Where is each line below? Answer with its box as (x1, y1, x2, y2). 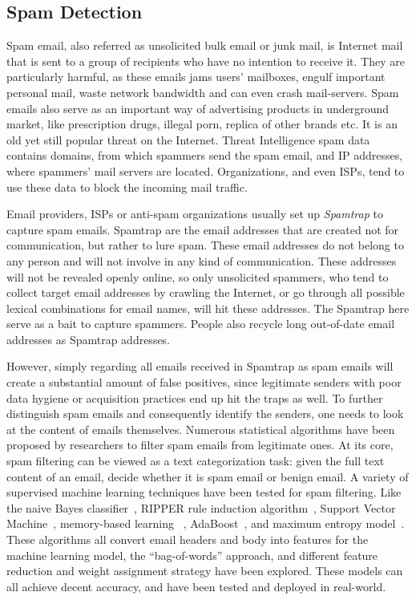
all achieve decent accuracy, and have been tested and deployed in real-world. (6, 578, 386, 594)
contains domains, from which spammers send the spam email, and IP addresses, (6, 147, 403, 164)
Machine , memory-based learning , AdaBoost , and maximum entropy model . (6, 515, 405, 532)
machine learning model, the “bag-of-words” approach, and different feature (6, 546, 378, 563)
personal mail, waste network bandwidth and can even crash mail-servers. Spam (6, 83, 399, 100)
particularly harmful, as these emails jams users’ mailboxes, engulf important (6, 68, 386, 85)
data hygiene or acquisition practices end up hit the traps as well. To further (6, 389, 383, 406)
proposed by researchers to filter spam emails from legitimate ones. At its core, (6, 436, 394, 453)
